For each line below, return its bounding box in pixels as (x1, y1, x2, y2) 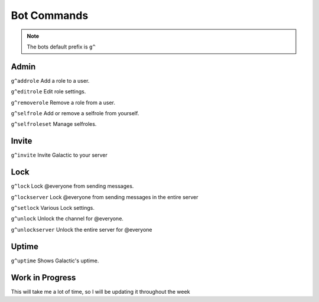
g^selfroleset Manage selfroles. (11, 121, 97, 128)
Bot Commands (11, 9, 89, 22)
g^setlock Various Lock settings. (11, 204, 95, 211)
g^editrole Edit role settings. (11, 88, 86, 95)
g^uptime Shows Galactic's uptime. (11, 257, 99, 264)
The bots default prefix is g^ (27, 43, 96, 50)
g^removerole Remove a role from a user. (11, 99, 115, 106)
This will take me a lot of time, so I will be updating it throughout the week (11, 288, 190, 295)
